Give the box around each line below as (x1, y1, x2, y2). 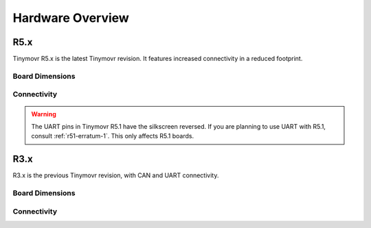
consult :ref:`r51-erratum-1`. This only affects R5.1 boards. (31, 132, 194, 140)
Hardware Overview (12, 10, 130, 25)
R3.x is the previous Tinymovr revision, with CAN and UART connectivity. (12, 171, 219, 179)
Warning (31, 110, 56, 118)
